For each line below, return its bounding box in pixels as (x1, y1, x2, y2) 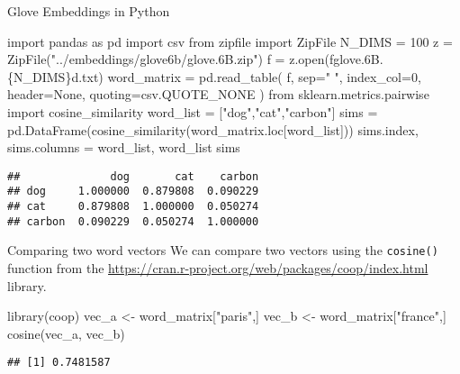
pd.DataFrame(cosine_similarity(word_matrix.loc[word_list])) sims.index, (7, 120, 419, 139)
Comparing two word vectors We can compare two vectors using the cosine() (7, 241, 438, 260)
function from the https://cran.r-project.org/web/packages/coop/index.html (7, 259, 428, 278)
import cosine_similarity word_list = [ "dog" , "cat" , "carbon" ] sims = (7, 102, 378, 121)
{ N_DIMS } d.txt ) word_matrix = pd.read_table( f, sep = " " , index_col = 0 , (7, 67, 421, 86)
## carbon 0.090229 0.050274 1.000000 (7, 214, 259, 228)
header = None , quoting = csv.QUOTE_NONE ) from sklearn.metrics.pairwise (7, 85, 429, 104)
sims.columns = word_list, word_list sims (7, 138, 240, 157)
